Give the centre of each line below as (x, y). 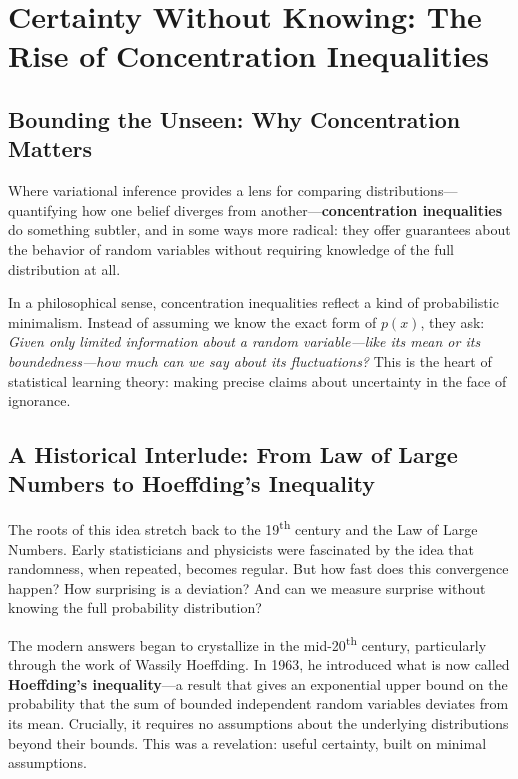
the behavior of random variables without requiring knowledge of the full (231, 248)
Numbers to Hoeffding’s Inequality (192, 483)
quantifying (43, 209)
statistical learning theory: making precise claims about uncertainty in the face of (257, 380)
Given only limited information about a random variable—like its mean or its (244, 341)
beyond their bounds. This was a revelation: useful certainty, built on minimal (247, 742)
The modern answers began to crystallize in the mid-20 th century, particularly (247, 643)
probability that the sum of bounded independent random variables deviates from (258, 703)
